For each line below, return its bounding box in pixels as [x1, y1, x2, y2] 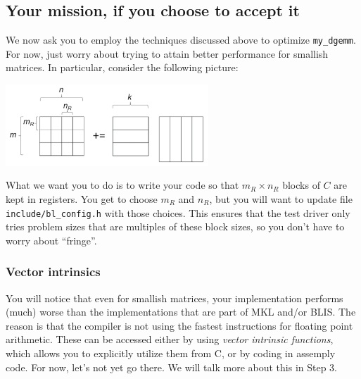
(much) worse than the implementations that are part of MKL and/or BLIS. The [6, 304, 356, 319]
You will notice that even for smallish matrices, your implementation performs [6, 290, 343, 305]
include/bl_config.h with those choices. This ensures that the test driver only [6, 205, 350, 220]
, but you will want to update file [209, 191, 353, 206]
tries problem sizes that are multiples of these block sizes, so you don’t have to [6, 219, 345, 234]
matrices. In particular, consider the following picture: [6, 60, 239, 75]
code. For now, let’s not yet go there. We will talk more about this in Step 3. [6, 359, 338, 374]
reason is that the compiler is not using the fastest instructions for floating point [6, 318, 353, 333]
